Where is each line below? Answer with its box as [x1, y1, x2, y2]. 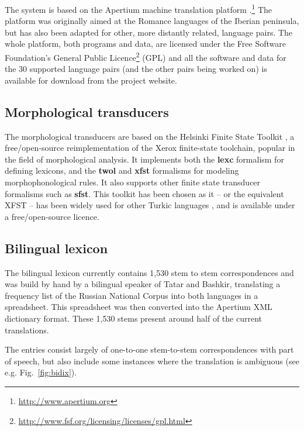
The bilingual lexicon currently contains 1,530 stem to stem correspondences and [5, 266, 294, 278]
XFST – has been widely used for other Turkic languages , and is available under [5, 199, 295, 211]
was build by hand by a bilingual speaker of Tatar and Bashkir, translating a [5, 278, 281, 290]
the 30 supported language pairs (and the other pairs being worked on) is [5, 63, 267, 75]
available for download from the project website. [5, 74, 177, 86]
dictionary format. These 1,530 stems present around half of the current [5, 312, 262, 324]
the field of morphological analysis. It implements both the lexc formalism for [5, 153, 284, 165]
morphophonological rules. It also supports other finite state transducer [5, 176, 261, 188]
